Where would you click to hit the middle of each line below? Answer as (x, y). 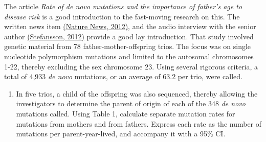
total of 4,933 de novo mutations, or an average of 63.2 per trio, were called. (123, 76)
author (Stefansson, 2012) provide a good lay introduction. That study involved (129, 36)
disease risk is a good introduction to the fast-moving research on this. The (122, 16)
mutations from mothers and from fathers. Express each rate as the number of (139, 123)
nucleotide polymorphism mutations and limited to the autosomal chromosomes (129, 56)
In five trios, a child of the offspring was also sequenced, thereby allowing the (137, 93)
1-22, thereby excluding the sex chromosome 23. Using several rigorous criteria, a (131, 66)
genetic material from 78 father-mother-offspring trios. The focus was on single (128, 46)
